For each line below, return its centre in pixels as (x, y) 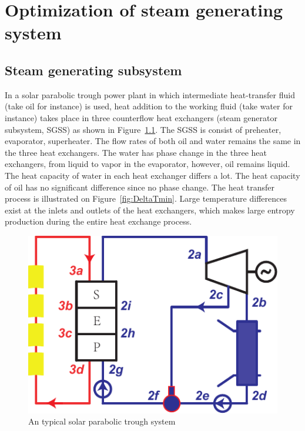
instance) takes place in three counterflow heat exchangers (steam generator (141, 117)
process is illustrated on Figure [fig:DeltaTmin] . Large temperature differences (146, 198)
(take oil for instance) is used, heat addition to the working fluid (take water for (149, 106)
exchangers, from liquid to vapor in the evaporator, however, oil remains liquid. (148, 164)
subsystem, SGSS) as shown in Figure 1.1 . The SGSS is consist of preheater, (143, 129)
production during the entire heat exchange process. (98, 221)
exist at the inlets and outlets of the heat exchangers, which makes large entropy (150, 210)
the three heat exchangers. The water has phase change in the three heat (136, 152)
